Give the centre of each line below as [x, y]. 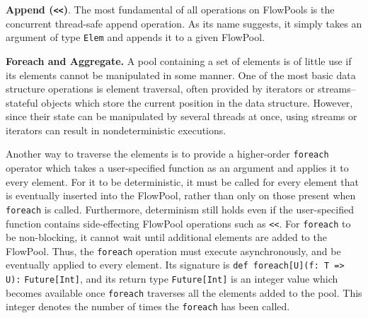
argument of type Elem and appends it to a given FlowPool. [135, 37]
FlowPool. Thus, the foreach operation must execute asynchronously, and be [173, 251]
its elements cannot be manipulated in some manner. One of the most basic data [181, 75]
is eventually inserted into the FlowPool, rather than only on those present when [181, 195]
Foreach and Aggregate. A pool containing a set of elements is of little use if [179, 60]
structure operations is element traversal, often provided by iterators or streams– [181, 89]
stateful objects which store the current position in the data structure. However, [179, 102]
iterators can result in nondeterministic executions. [116, 130]
